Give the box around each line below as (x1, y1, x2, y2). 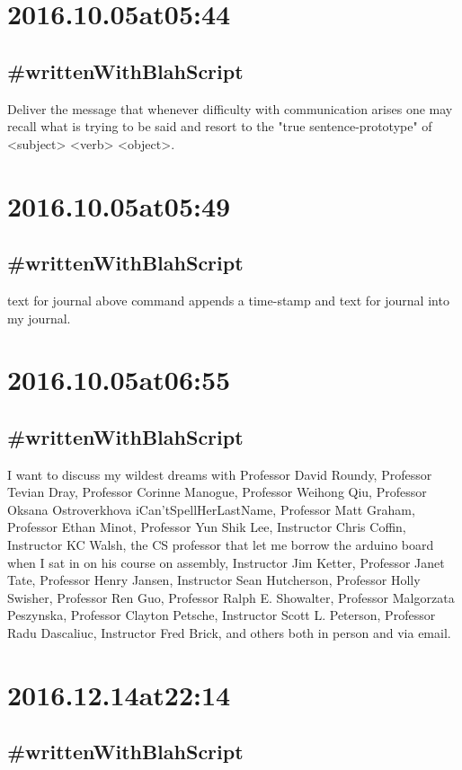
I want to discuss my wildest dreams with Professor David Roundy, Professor (7, 465, 432, 483)
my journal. (7, 308, 71, 327)
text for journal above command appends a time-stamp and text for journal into (7, 290, 449, 309)
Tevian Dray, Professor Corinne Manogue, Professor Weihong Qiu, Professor (7, 482, 427, 501)
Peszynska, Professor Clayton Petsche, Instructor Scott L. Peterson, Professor (7, 606, 436, 624)
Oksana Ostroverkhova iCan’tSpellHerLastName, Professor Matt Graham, (7, 500, 415, 518)
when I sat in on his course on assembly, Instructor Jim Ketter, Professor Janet (7, 553, 445, 571)
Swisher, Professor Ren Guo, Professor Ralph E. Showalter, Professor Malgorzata (7, 588, 455, 606)
